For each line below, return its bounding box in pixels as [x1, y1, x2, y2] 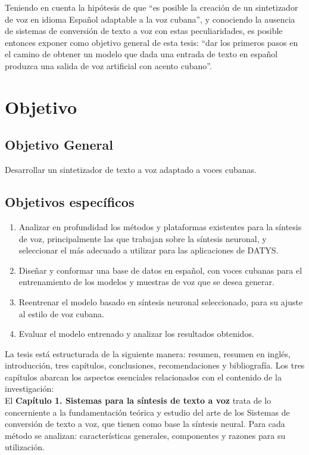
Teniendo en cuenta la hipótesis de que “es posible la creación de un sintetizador [5, 1, 298, 13]
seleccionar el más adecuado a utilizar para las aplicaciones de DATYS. [18, 244, 279, 256]
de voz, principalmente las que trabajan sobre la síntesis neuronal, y [18, 232, 267, 244]
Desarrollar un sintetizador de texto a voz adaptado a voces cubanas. [5, 163, 257, 176]
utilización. [5, 441, 45, 453]
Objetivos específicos [5, 193, 135, 211]
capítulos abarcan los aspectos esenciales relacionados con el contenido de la [5, 370, 282, 383]
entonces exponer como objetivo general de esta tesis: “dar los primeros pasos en [5, 36, 298, 48]
